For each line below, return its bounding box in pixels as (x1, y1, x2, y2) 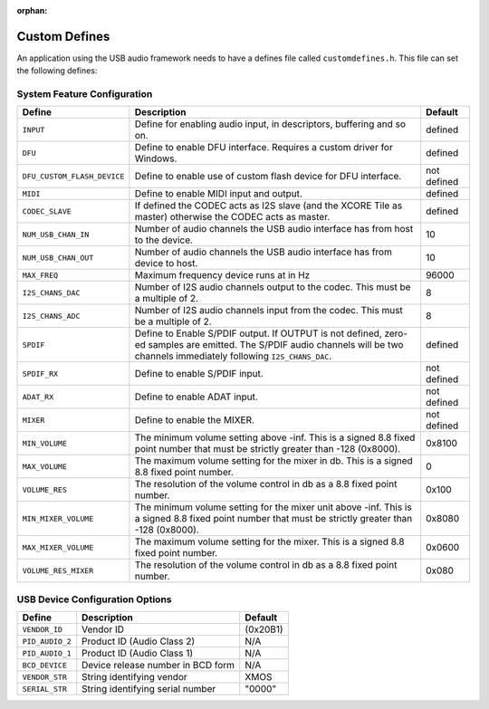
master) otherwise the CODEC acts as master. (134, 211, 331, 224)
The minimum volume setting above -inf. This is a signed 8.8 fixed (134, 431, 416, 444)
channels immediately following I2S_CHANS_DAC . (134, 350, 332, 362)
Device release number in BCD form (81, 659, 235, 672)
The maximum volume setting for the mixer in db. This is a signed (134, 455, 414, 467)
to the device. (134, 234, 194, 246)
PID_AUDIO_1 (22, 648, 72, 658)
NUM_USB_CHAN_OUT (22, 253, 94, 263)
